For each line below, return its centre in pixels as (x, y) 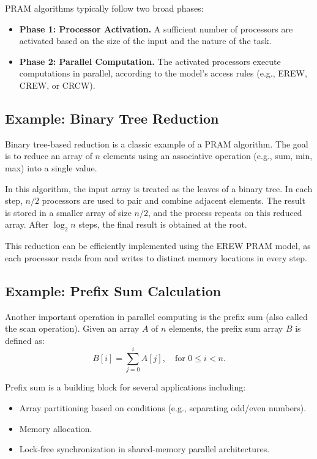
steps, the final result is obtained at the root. (163, 224)
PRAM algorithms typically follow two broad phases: (104, 8)
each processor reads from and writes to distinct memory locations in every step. (156, 257)
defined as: (25, 340)
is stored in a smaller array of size (68, 212)
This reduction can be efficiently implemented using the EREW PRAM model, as (158, 246)
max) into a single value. (51, 167)
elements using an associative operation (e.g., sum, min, (208, 156)
